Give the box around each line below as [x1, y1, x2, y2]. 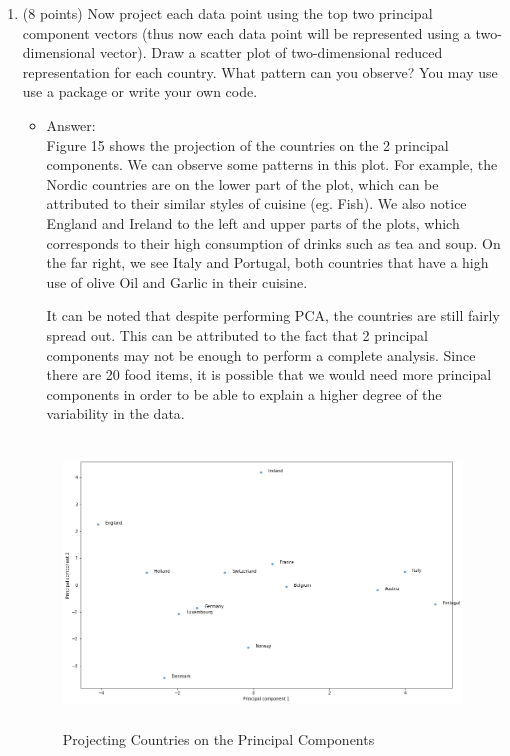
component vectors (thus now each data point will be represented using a [22, 22, 471, 43]
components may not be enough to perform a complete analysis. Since [46, 344, 476, 365]
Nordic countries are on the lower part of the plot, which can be [46, 173, 439, 194]
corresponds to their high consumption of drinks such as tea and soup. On [46, 232, 501, 253]
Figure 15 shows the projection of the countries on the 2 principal [46, 134, 449, 155]
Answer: [46, 114, 96, 135]
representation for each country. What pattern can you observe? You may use [22, 61, 498, 82]
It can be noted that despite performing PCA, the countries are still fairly [46, 305, 500, 326]
